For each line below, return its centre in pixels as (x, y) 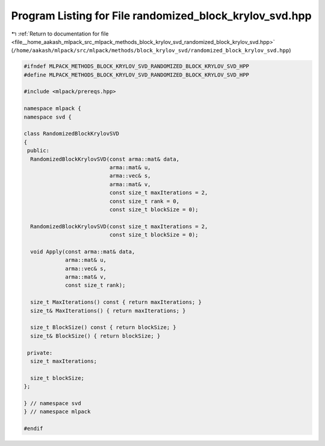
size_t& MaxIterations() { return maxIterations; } (108, 311)
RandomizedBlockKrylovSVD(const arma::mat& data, (105, 159)
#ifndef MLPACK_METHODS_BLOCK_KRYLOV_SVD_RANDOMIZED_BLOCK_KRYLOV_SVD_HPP (137, 67)
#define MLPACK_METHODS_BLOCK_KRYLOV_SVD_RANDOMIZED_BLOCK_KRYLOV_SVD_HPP (137, 75)
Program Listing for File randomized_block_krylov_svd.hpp (162, 16)
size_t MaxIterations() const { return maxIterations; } (116, 302)
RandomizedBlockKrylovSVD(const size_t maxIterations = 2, (119, 226)
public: (39, 151)
